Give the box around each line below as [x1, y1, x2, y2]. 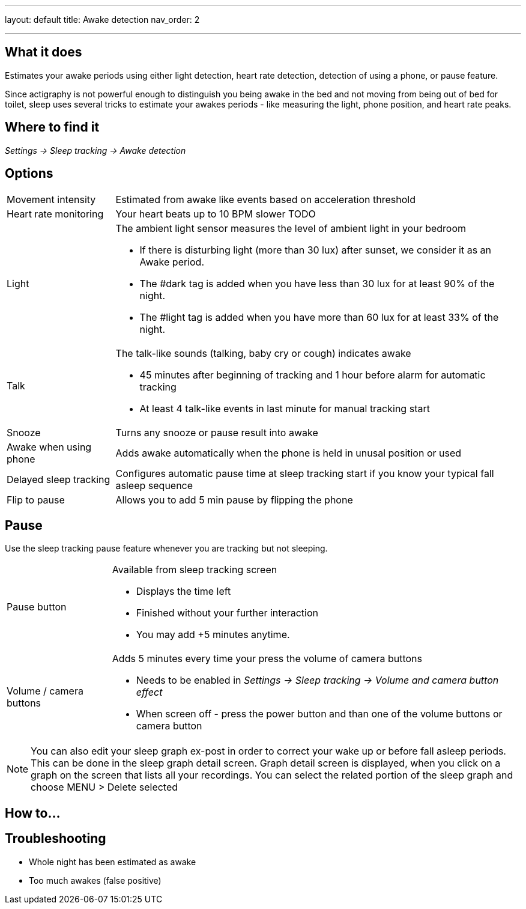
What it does [5, 44, 82, 60]
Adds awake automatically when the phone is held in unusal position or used [115, 446, 462, 459]
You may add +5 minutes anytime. [136, 628, 290, 641]
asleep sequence [115, 479, 193, 491]
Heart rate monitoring [7, 207, 104, 220]
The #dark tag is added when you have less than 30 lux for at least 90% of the [139, 277, 495, 290]
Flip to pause [7, 493, 65, 506]
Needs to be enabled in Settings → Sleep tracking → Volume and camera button [136, 674, 499, 687]
